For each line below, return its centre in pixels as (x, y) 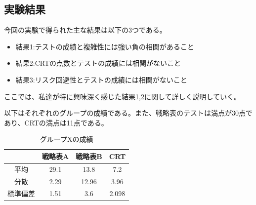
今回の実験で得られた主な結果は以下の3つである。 (85, 30)
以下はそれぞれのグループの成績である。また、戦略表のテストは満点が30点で (128, 113)
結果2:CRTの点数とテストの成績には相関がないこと (98, 63)
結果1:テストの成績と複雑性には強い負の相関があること (105, 46)
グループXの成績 (66, 139)
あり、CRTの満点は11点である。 (56, 122)
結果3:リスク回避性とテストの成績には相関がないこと (101, 79)
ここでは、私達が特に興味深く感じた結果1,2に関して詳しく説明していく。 (123, 96)
